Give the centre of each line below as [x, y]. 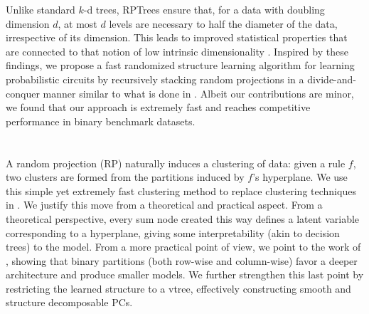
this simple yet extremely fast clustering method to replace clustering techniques [181, 190]
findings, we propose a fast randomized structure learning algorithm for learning [180, 65]
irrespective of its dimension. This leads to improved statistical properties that [177, 37]
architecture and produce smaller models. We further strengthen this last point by [185, 274]
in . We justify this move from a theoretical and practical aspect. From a [164, 205]
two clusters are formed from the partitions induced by [125, 177]
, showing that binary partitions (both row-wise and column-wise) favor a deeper [182, 260]
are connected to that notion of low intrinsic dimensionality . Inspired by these [177, 51]
